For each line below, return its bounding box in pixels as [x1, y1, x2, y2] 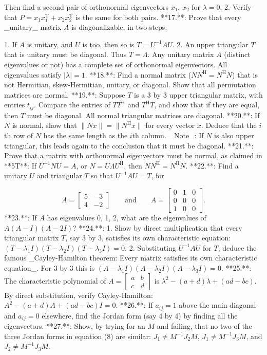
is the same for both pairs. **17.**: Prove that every [75, 11, 241, 22]
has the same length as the [43, 129, 128, 140]
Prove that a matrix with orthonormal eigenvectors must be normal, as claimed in [4, 150, 262, 161]
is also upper [214, 129, 254, 140]
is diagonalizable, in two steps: [71, 22, 167, 32]
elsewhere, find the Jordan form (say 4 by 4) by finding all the [42, 310, 238, 321]
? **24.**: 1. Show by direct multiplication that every [73, 222, 242, 233]
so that [91, 170, 113, 181]
